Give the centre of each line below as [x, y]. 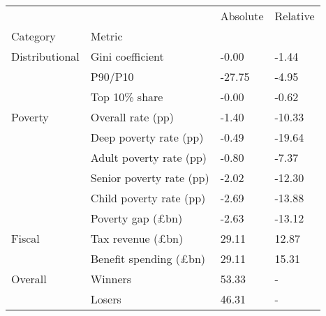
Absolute [242, 16]
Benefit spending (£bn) [148, 258]
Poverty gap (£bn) [136, 218]
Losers [106, 299]
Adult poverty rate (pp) [149, 157]
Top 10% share [127, 97]
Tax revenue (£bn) [137, 238]
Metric [106, 36]
